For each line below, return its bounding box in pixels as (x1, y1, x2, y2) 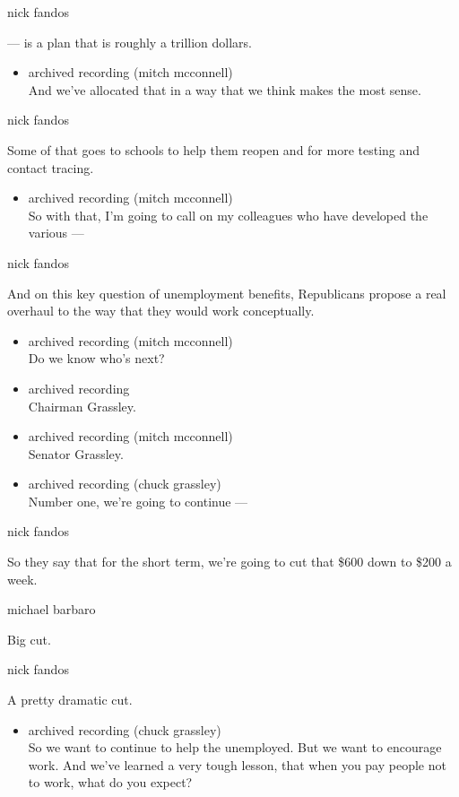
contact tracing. (7, 158, 94, 177)
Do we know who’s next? (28, 349, 165, 368)
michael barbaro (7, 600, 96, 619)
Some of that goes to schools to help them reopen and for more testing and (7, 140, 420, 159)
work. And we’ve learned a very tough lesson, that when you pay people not (28, 755, 446, 774)
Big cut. (7, 629, 51, 648)
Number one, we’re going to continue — (28, 491, 248, 510)
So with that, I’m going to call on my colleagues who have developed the (28, 205, 429, 224)
